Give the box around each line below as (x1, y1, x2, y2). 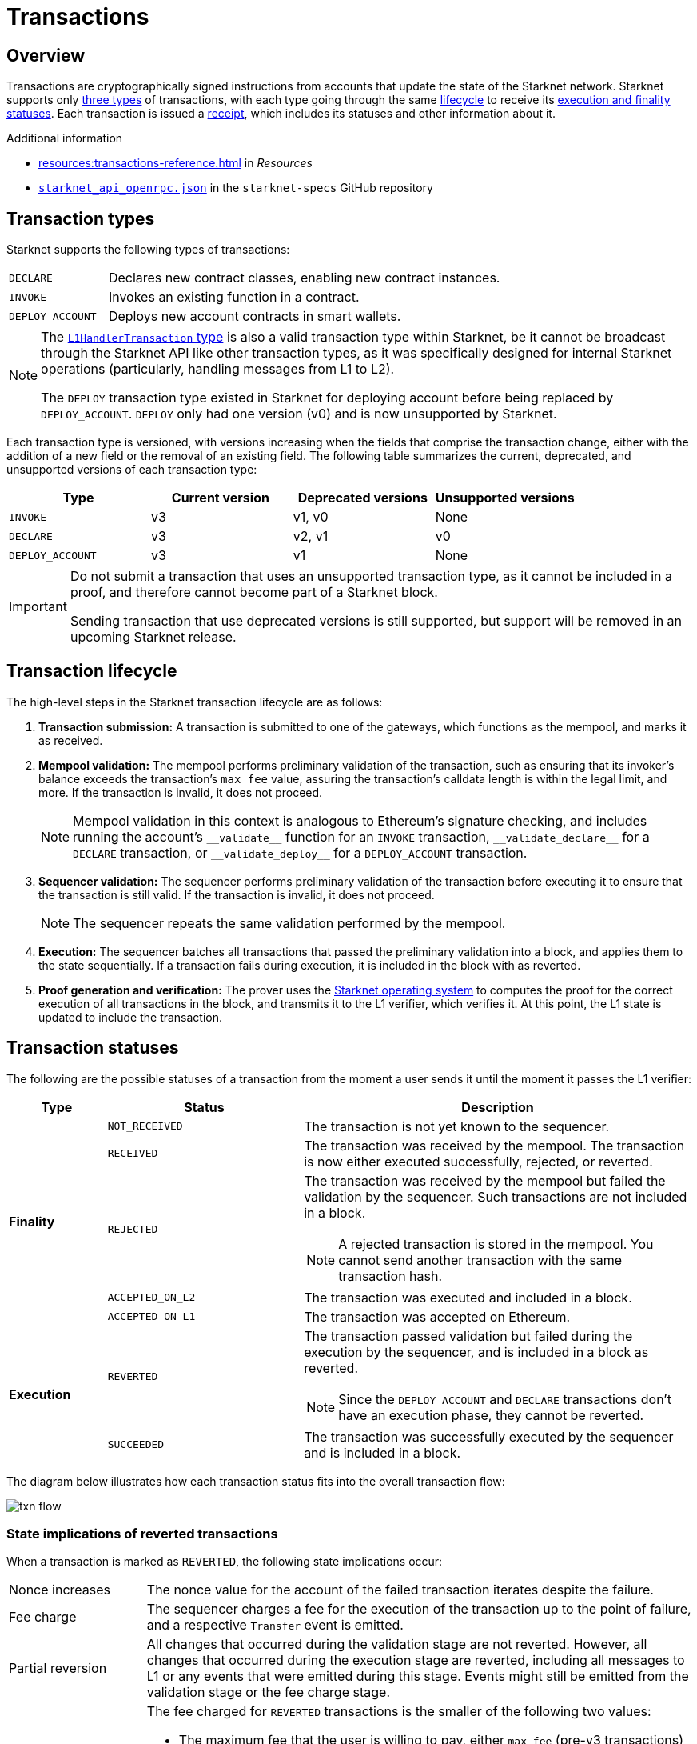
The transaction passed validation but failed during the (304, 1327, 633, 1344)
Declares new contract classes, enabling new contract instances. (108, 270, 500, 286)
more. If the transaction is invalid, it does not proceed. (38, 785, 323, 799)
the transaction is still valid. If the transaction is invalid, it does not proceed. (38, 887, 435, 902)
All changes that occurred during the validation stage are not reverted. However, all (146, 1636, 647, 1653)
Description (461, 1098, 534, 1115)
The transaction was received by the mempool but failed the (304, 1172, 666, 1189)
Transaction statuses (6, 1038, 179, 1058)
